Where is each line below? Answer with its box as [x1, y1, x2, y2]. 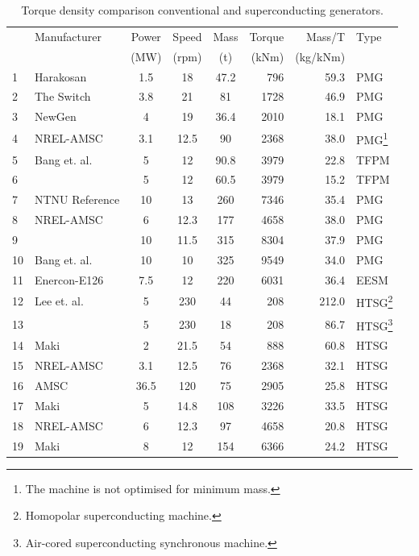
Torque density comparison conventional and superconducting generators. [21, 2, 384, 18]
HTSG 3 [356, 314, 393, 334]
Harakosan [35, 68, 87, 85]
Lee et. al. [35, 293, 84, 309]
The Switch [35, 88, 91, 105]
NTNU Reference [35, 191, 120, 208]
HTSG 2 [356, 292, 393, 311]
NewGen [35, 108, 77, 125]
